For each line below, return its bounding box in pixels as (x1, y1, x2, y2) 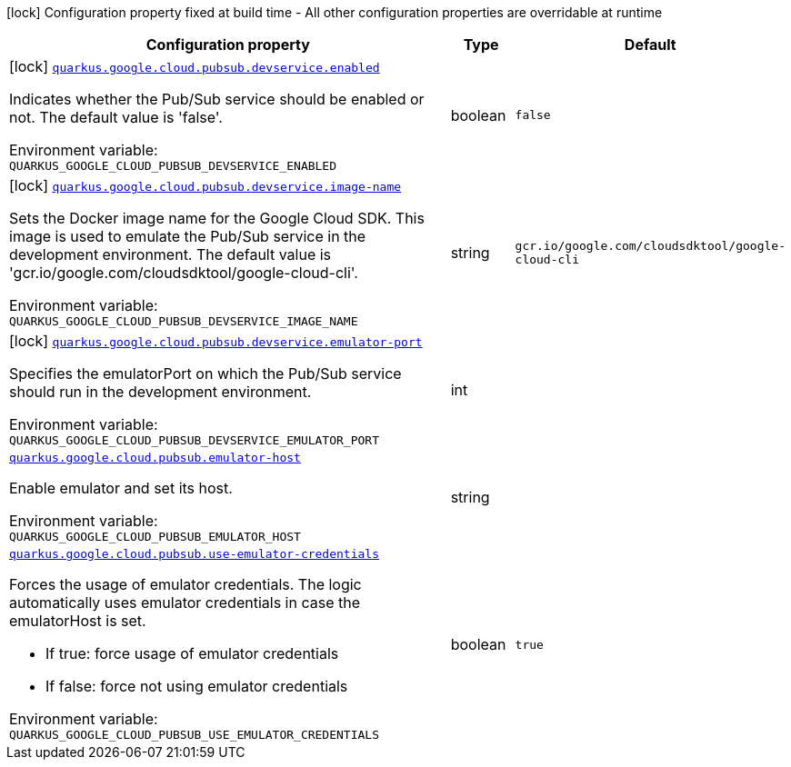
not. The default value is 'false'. (9, 108, 223, 126)
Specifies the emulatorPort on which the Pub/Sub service (9, 364, 402, 383)
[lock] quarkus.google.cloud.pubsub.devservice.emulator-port (9, 332, 423, 350)
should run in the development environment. (9, 383, 312, 401)
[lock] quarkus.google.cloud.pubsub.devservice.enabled (9, 57, 380, 75)
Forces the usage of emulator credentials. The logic (9, 575, 362, 593)
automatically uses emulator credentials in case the (9, 593, 360, 612)
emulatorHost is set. (9, 612, 146, 630)
